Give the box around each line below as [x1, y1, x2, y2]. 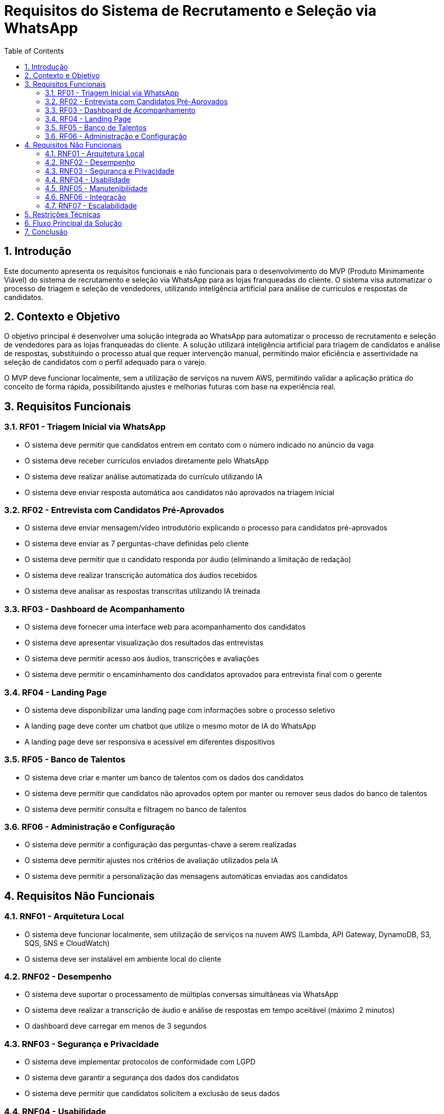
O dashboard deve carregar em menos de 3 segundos [24, 1022, 207, 1031]
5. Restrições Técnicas [24, 210, 101, 219]
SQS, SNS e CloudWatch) [24, 938, 110, 947]
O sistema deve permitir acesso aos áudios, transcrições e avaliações [24, 654, 259, 663]
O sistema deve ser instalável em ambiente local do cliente [24, 954, 221, 963]
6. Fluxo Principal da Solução [24, 218, 122, 227]
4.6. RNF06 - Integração [45, 192, 126, 201]
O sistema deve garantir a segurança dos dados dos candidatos [24, 1073, 239, 1082]
